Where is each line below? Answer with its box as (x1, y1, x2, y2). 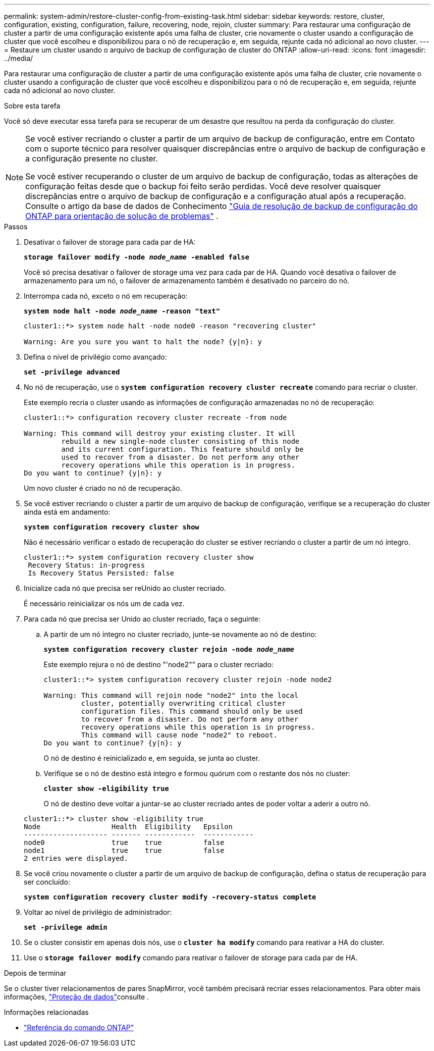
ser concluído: (24, 878, 70, 886)
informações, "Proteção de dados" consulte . (4, 993, 149, 1001)
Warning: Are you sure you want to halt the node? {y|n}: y (24, 338, 262, 346)
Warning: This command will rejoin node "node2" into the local (44, 691, 299, 699)
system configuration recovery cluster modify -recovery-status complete (24, 893, 317, 901)
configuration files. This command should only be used (81, 707, 303, 715)
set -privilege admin (24, 923, 108, 931)
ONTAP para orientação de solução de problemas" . (25, 211, 218, 221)
